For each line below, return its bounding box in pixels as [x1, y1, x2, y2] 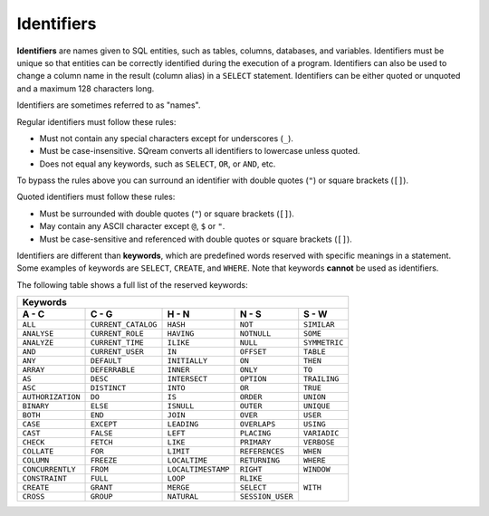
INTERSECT [167, 374, 208, 384]
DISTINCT [90, 383, 127, 393]
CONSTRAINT [22, 473, 68, 483]
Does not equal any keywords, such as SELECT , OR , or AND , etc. [39, 158, 276, 169]
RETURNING [239, 455, 281, 465]
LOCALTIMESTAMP [167, 464, 230, 474]
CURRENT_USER [90, 347, 144, 357]
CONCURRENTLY [22, 464, 76, 474]
